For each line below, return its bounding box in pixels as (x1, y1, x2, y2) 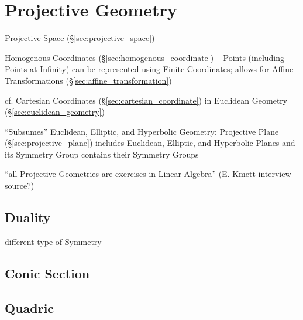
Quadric (5, 298, 54, 316)
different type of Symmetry (5, 235, 102, 247)
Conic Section (5, 264, 90, 282)
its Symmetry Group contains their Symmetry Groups (5, 148, 199, 160)
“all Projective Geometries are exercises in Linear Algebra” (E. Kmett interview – (5, 168, 298, 180)
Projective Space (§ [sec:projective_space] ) (5, 32, 155, 44)
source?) (5, 179, 35, 192)
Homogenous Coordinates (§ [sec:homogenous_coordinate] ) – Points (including (5, 51, 285, 63)
